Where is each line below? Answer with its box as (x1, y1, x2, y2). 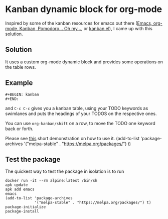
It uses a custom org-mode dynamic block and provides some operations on (5, 59, 163, 65)
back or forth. (5, 126, 34, 132)
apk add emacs (5, 187, 35, 192)
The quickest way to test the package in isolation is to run (5, 168, 124, 174)
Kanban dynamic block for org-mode (5, 4, 162, 15)
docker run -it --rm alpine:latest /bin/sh (5, 178, 98, 183)
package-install (5, 209, 39, 214)
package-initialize (5, 204, 46, 209)
